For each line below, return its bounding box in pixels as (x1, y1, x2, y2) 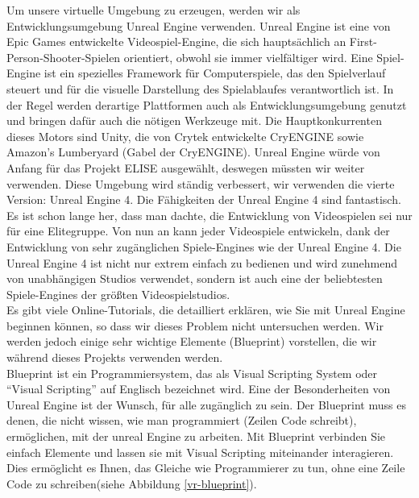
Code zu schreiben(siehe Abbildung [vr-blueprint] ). (6, 475, 257, 492)
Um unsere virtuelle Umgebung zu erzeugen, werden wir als (6, 2, 301, 18)
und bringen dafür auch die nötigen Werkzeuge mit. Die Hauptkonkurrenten (6, 112, 382, 129)
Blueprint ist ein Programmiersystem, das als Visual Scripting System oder (6, 364, 378, 381)
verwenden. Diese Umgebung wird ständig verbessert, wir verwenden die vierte (6, 175, 395, 192)
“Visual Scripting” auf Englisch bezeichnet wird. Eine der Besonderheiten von (6, 380, 391, 397)
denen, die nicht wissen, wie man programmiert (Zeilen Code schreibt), (6, 412, 357, 429)
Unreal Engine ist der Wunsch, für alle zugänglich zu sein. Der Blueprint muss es (6, 396, 406, 413)
